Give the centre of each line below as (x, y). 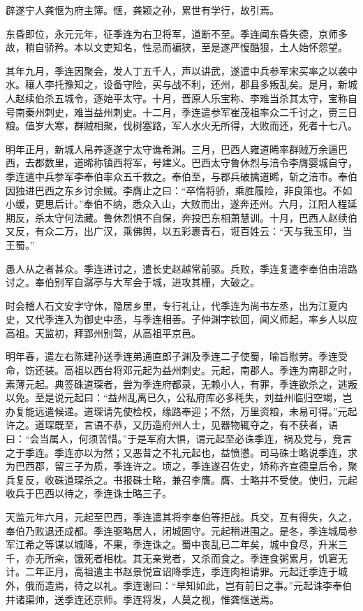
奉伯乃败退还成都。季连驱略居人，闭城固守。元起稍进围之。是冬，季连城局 (177, 530)
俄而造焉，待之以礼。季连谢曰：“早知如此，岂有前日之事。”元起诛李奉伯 (188, 585)
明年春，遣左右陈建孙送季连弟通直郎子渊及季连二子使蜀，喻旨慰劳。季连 (172, 356)
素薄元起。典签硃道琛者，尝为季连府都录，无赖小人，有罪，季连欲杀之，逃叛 (181, 383)
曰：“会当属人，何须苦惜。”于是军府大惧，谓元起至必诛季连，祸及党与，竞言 (179, 439)
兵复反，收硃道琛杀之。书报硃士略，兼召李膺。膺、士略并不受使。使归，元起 (181, 479)
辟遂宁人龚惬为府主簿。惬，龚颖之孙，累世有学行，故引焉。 (142, 10)
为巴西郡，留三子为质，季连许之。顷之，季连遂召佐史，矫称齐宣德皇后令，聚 (181, 466)
